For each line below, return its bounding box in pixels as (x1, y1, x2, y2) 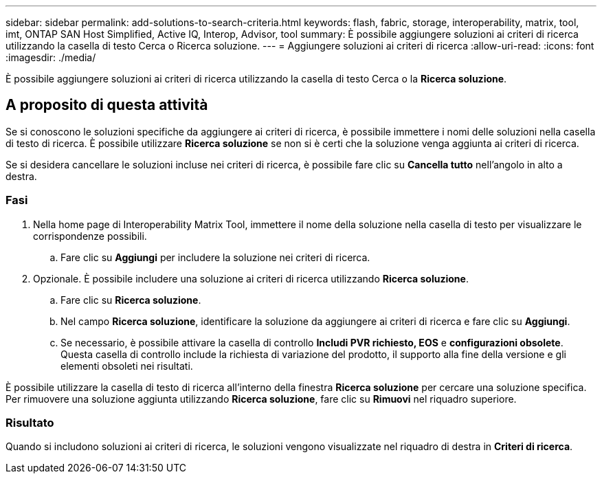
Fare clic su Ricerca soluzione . (60, 293, 201, 306)
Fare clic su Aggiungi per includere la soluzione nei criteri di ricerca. (60, 251, 370, 263)
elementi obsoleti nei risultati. (60, 359, 193, 372)
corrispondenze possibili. (33, 230, 147, 242)
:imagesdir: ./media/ (5, 52, 96, 63)
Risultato (5, 415, 54, 430)
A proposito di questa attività (5, 96, 208, 114)
